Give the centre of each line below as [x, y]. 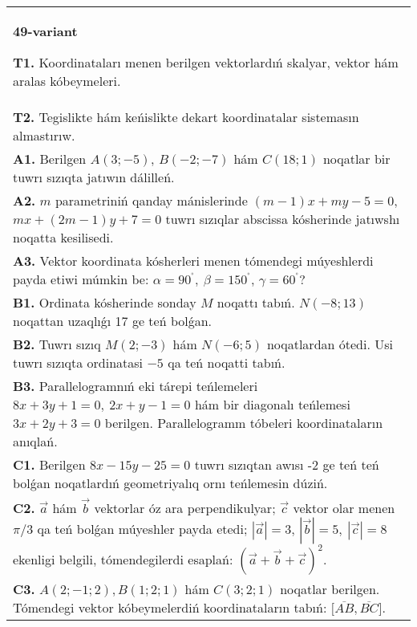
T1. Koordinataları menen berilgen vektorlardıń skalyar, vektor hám [206, 62]
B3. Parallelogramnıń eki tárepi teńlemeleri [136, 386]
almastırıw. [44, 135]
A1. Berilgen [50, 159]
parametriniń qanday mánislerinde [151, 200]
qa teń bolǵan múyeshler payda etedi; [142, 528]
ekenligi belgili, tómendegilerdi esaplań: [123, 559]
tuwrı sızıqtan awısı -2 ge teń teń [287, 464]
